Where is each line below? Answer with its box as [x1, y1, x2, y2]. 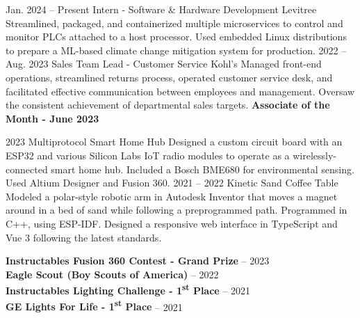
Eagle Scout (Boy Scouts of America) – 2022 [6, 267, 219, 281]
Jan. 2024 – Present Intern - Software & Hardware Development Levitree [6, 2, 317, 16]
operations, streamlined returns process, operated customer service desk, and [6, 70, 333, 84]
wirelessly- [293, 148, 337, 162]
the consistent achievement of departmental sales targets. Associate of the [6, 97, 330, 112]
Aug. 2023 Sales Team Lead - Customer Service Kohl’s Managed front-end [6, 56, 322, 71]
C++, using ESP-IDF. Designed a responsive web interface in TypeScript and [6, 216, 338, 230]
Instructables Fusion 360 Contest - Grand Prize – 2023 [6, 253, 270, 268]
